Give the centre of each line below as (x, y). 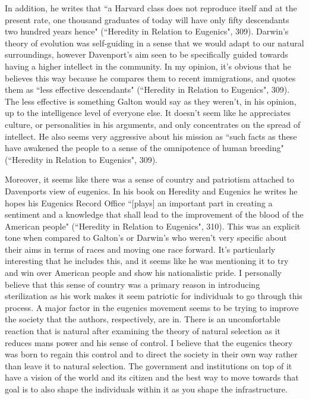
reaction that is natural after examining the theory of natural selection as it (143, 331)
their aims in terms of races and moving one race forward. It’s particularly (140, 249)
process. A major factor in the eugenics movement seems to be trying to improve (152, 307)
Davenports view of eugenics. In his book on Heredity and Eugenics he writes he (151, 191)
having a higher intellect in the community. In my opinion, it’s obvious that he (148, 66)
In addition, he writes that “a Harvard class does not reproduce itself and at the (151, 8)
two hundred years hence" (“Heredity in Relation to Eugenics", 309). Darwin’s (147, 31)
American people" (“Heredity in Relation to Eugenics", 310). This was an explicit (153, 226)
